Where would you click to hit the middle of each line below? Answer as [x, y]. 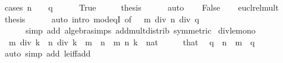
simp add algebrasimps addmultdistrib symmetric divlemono [140, 30]
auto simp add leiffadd [48, 53]
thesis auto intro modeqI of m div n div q [102, 19]
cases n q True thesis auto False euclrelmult [141, 7]
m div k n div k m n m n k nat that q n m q [132, 42]
